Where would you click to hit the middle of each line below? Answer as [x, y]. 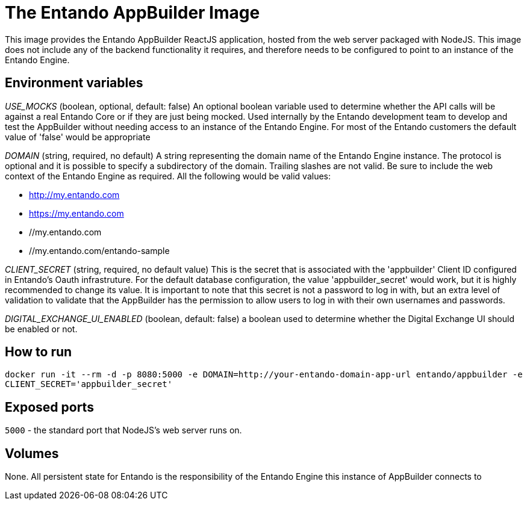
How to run [39, 352]
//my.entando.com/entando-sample [99, 250]
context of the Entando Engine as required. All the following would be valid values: [168, 176]
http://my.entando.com [74, 194]
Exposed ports [49, 407]
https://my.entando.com [76, 213]
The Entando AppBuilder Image [133, 13]
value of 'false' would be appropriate [78, 137]
